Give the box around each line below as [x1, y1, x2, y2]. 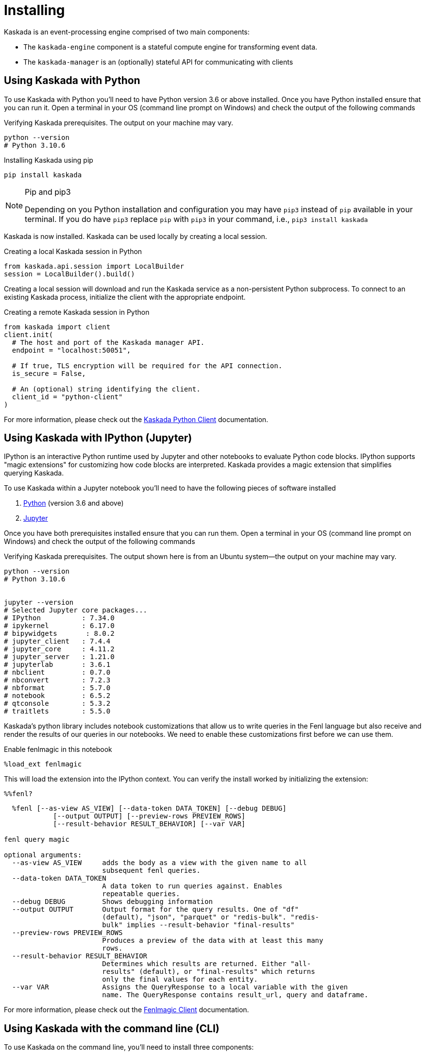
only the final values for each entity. [102, 975, 258, 984]
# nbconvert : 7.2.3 [4, 676, 111, 684]
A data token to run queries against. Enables [102, 882, 283, 890]
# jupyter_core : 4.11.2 [4, 645, 115, 653]
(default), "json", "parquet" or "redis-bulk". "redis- [102, 913, 320, 921]
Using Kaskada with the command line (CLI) [4, 1022, 220, 1035]
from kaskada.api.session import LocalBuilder [4, 262, 184, 270]
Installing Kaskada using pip [4, 155, 93, 164]
